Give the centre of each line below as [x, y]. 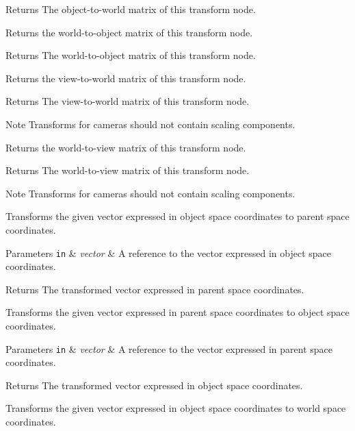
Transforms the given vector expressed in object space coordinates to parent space [177, 216]
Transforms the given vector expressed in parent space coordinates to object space [177, 312]
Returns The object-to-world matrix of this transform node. [131, 9]
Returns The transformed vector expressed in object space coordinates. [154, 385]
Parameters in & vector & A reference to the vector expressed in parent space [169, 348]
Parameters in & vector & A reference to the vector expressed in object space [169, 253]
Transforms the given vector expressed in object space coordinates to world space [176, 408]
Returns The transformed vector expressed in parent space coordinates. [155, 289]
